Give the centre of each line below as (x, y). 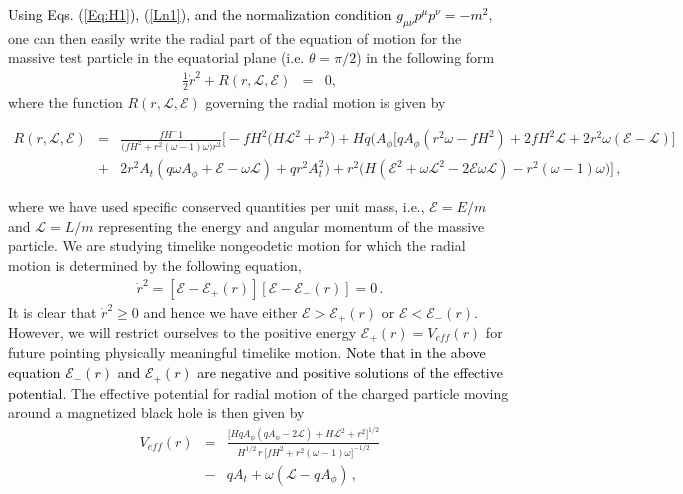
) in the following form (425, 57)
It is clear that (52, 311)
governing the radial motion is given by (325, 101)
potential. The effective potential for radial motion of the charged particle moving (258, 392)
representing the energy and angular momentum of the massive (291, 225)
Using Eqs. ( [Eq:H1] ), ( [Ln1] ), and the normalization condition (200, 14)
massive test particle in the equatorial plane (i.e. (156, 57)
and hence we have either (220, 311)
